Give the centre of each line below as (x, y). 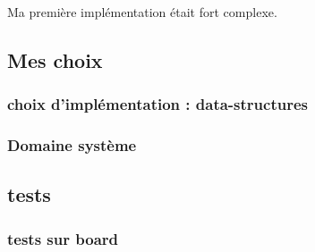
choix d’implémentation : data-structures (157, 104)
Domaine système (72, 145)
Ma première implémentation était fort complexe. (142, 12)
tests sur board (63, 238)
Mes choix (55, 59)
